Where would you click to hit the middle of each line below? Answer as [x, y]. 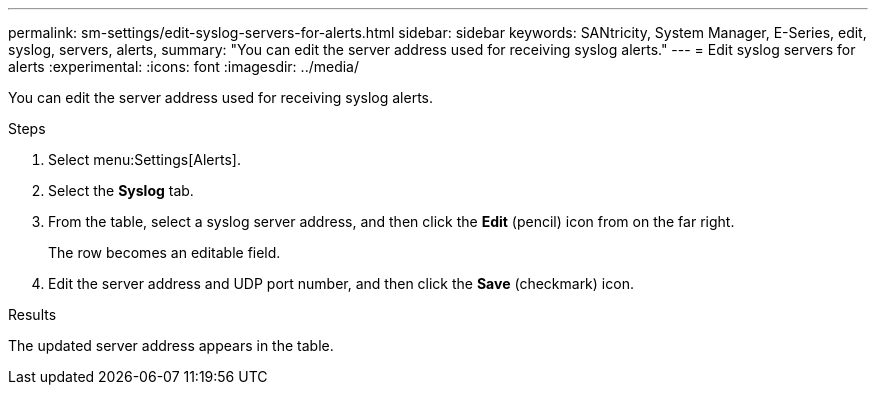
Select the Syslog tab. [121, 190]
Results [32, 314]
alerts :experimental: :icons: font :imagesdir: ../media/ [183, 66]
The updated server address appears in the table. [171, 345]
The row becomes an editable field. [164, 252]
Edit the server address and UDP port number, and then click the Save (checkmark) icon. [341, 283]
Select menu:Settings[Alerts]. [144, 159]
